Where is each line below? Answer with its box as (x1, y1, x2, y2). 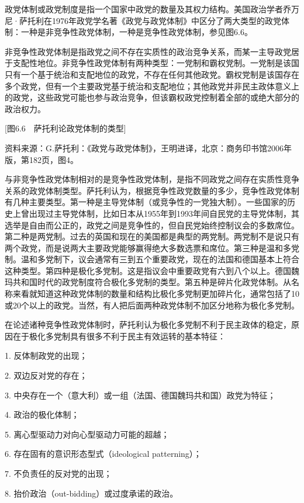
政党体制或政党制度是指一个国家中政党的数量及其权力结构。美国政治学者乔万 (5, 3, 299, 15)
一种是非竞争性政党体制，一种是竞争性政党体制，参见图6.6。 (20, 26, 253, 38)
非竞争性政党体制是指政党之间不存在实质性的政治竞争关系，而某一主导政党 (5, 45, 291, 57)
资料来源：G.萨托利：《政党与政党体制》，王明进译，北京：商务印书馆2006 (5, 141, 284, 154)
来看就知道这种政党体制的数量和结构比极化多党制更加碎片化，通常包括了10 (12, 287, 299, 300)
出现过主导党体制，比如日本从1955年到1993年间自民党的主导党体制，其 (29, 207, 299, 219)
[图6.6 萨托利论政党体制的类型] (5, 122, 126, 134)
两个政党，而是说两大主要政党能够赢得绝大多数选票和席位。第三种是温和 (5, 241, 283, 254)
